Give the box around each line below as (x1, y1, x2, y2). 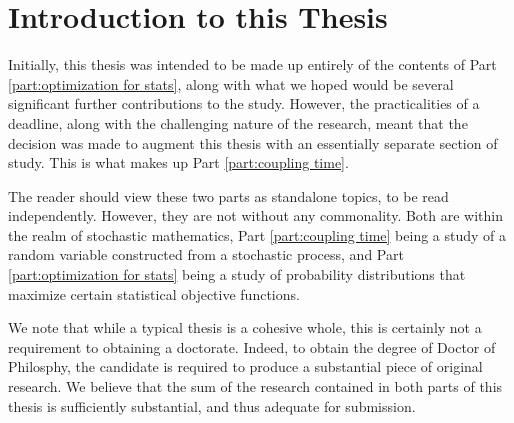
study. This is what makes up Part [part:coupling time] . (8, 152, 349, 173)
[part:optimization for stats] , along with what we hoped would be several (8, 73, 454, 94)
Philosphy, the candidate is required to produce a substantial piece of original (8, 356, 483, 377)
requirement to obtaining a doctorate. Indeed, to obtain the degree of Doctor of (8, 336, 496, 357)
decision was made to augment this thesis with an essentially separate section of (8, 132, 498, 153)
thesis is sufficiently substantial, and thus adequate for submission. (8, 395, 416, 416)
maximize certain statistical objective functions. (8, 283, 300, 304)
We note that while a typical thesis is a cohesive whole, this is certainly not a (8, 317, 482, 338)
